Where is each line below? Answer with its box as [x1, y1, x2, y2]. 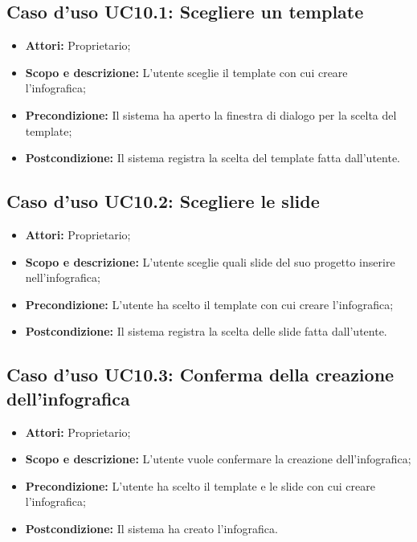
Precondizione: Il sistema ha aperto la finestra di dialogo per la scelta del [25, 106, 397, 123]
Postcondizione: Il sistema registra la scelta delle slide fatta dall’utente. [25, 323, 387, 340]
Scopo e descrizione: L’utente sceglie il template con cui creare [25, 63, 348, 80]
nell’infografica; [25, 269, 100, 286]
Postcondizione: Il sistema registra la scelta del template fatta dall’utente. [25, 149, 401, 166]
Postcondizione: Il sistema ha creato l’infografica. [25, 520, 278, 536]
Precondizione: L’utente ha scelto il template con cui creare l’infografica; [25, 295, 394, 312]
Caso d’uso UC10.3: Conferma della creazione [6, 362, 395, 387]
